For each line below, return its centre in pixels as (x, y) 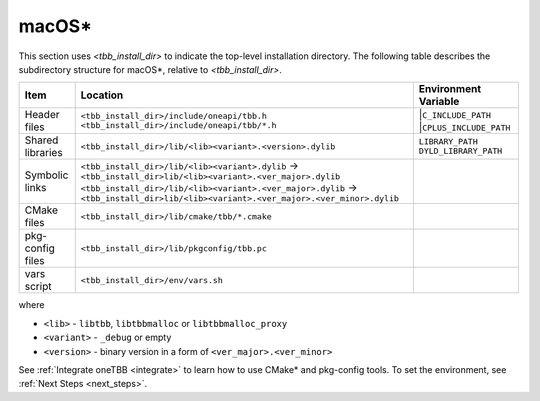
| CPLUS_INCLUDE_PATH (464, 127)
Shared (41, 140)
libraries (44, 153)
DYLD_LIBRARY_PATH (460, 151)
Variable (439, 102)
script (38, 287)
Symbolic (46, 175)
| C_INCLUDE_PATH (455, 115)
